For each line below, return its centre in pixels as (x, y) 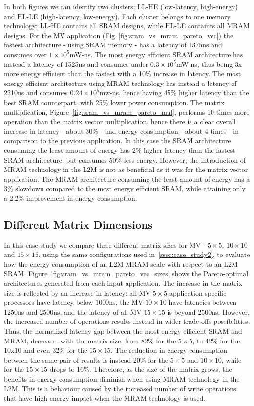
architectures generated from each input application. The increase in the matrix (123, 283)
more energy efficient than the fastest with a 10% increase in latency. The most (123, 74)
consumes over (25, 54)
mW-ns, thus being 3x (209, 64)
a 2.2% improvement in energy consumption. (71, 198)
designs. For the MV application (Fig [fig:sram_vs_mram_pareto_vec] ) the (119, 35)
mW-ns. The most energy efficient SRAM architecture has (156, 54)
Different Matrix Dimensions (78, 224)
